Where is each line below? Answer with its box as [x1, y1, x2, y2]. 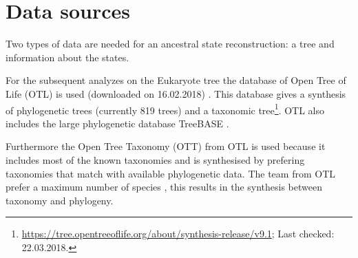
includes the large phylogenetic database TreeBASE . [6, 116, 229, 130]
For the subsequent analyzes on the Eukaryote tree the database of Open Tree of [6, 73, 346, 87]
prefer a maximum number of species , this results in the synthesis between [6, 180, 322, 194]
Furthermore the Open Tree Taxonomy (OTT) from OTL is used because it [6, 139, 326, 153]
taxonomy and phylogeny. [6, 193, 114, 207]
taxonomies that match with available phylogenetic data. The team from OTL [6, 166, 336, 180]
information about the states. [6, 50, 129, 64]
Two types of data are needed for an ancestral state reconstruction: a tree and [6, 36, 335, 51]
